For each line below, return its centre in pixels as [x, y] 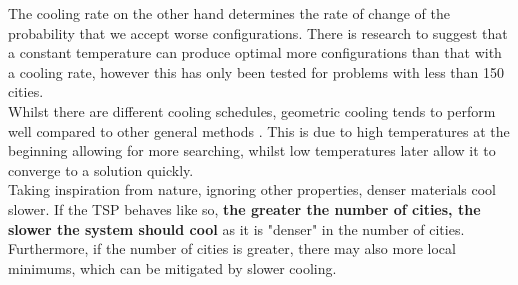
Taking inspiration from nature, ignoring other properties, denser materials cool [252, 189]
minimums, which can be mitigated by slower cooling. [172, 267]
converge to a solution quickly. [101, 169]
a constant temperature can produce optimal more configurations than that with [255, 52]
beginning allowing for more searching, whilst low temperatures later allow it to [252, 150]
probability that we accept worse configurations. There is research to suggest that [258, 32]
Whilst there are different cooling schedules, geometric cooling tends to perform [252, 110]
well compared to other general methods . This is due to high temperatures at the [259, 130]
